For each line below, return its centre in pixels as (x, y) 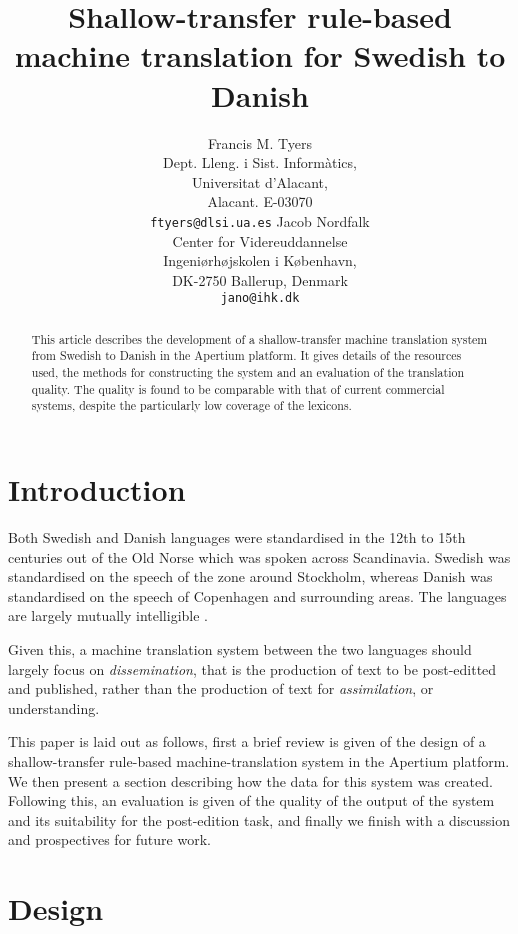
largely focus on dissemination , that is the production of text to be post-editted (252, 668)
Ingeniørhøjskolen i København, (260, 260)
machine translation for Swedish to (260, 55)
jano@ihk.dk (260, 298)
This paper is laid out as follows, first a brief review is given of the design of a (247, 741)
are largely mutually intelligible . (108, 615)
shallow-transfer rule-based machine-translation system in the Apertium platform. (259, 760)
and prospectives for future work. (109, 839)
